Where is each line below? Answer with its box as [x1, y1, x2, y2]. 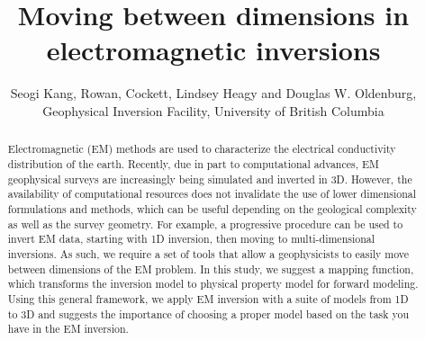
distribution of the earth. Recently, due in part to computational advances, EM [7, 156, 379, 171]
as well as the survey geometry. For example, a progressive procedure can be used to [7, 216, 403, 231]
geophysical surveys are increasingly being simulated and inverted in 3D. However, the [7, 171, 412, 186]
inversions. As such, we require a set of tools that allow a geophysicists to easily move [7, 246, 410, 261]
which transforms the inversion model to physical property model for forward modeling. [7, 276, 419, 291]
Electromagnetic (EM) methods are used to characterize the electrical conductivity [7, 141, 396, 157]
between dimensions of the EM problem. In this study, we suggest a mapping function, [7, 261, 414, 276]
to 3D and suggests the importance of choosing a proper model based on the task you [7, 306, 410, 321]
